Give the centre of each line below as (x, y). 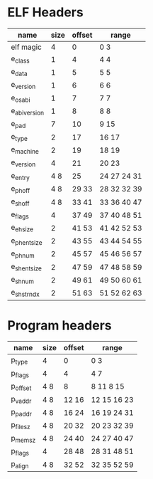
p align (20, 464)
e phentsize (27, 241)
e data (19, 73)
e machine (25, 150)
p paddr (21, 413)
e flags (20, 215)
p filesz (21, 426)
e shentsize (27, 267)
